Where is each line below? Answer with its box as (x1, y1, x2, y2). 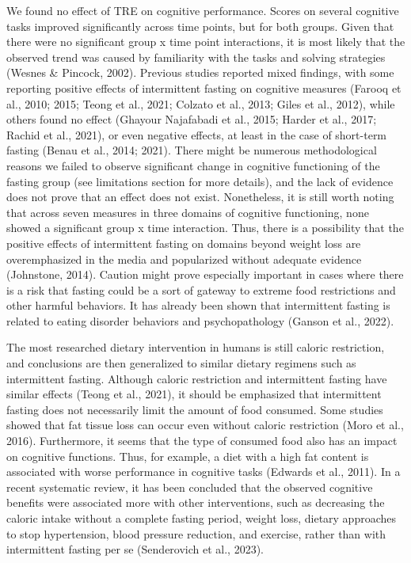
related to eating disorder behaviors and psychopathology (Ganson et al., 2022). (6, 312, 394, 329)
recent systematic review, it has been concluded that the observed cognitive (6, 478, 373, 495)
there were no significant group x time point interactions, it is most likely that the (6, 33, 405, 50)
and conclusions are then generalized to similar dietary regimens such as (6, 355, 356, 371)
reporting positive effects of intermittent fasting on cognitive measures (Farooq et (6, 79, 401, 96)
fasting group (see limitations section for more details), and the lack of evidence (6, 173, 394, 189)
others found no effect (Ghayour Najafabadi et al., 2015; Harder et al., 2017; (6, 111, 377, 127)
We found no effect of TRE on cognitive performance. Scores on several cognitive (6, 2, 399, 18)
